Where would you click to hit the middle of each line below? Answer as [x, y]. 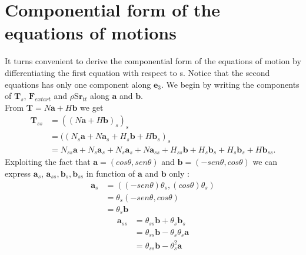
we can [265, 162]
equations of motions [91, 33]
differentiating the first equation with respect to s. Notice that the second [137, 72]
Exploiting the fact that [48, 162]
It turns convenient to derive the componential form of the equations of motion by [153, 61]
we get [92, 107]
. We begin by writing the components [230, 84]
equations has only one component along [78, 84]
